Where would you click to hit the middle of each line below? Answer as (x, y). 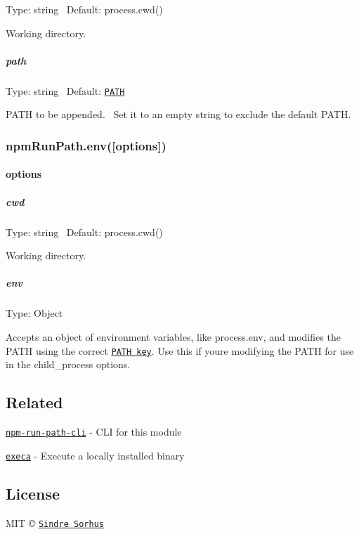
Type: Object (34, 313)
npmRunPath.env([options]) (86, 145)
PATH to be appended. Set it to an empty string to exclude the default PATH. (178, 114)
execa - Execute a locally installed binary (95, 455)
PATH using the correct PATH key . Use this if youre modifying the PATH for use (180, 350)
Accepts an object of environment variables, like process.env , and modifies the (173, 336)
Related (34, 402)
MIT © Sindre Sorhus (55, 522)
